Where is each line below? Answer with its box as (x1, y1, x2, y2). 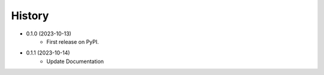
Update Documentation (46, 58, 104, 65)
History (11, 9, 49, 22)
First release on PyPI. (46, 38, 99, 45)
